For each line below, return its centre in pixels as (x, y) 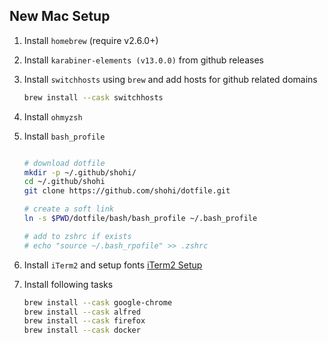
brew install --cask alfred (82, 312)
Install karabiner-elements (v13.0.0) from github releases (143, 60)
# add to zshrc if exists (77, 236)
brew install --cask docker (82, 330)
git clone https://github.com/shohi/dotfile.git (127, 191)
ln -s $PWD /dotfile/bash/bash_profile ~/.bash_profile (140, 219)
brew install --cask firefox (84, 321)
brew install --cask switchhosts (93, 97)
